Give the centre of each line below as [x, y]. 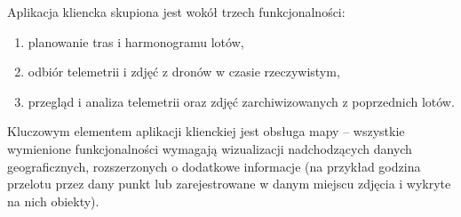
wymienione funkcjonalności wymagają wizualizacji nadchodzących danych [210, 148]
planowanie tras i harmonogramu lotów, [136, 41]
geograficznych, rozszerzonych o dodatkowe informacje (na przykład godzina [214, 166]
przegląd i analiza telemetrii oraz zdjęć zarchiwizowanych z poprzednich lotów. [241, 101]
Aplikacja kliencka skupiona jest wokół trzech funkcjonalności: [176, 12]
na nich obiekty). [53, 201]
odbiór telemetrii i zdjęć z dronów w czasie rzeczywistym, [184, 72]
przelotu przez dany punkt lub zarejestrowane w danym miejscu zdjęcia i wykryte [229, 184]
